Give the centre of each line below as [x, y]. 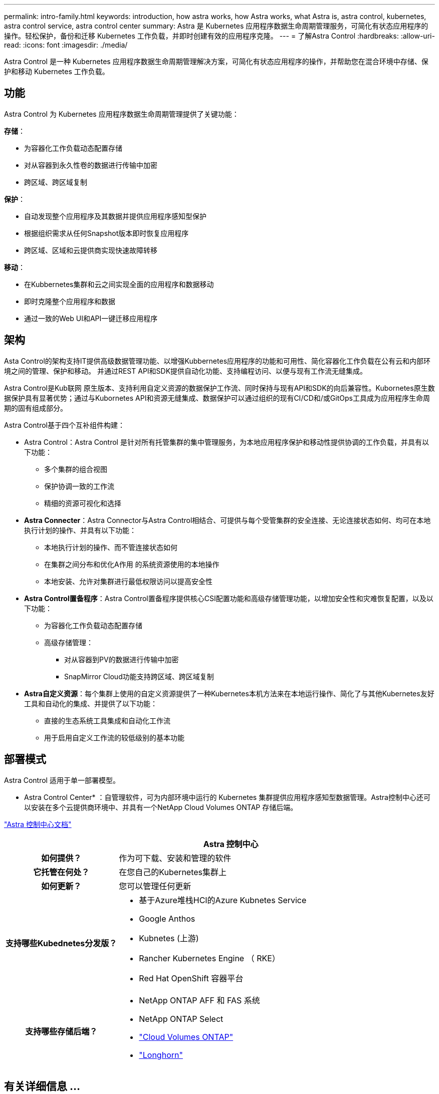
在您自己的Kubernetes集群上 [173, 872]
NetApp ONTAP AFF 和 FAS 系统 [199, 1000]
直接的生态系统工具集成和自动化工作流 [107, 720]
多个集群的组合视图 [76, 469]
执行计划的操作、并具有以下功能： [80, 530]
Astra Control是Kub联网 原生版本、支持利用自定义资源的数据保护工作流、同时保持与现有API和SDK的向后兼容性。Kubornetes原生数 [220, 388]
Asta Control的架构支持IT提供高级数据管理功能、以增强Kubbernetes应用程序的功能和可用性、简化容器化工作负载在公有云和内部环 [217, 361]
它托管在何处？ [61, 872]
